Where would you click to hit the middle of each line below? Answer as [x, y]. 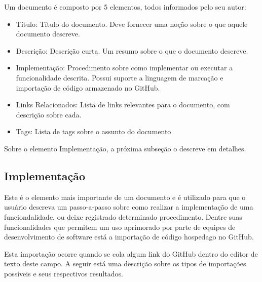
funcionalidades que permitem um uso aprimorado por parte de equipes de [120, 227]
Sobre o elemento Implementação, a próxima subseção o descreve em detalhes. [125, 148]
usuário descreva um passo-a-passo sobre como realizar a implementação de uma [129, 207]
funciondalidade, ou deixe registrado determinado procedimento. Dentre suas [123, 216]
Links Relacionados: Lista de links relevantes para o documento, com [123, 105]
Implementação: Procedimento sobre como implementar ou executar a [124, 68]
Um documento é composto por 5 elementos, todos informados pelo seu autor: [125, 7]
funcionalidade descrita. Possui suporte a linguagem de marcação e [120, 77]
